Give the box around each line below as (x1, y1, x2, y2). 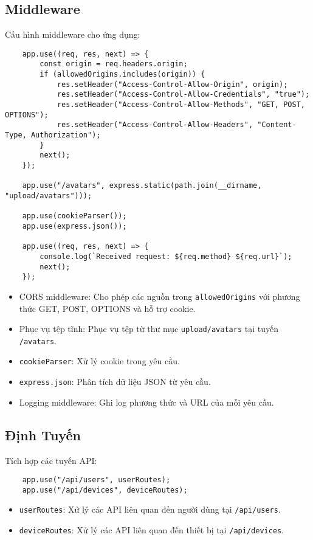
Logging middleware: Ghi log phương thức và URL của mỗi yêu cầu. (19, 395, 274, 408)
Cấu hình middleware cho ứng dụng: (5, 28, 140, 41)
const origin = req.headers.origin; (40, 60, 188, 69)
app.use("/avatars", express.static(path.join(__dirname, (22, 181, 262, 190)
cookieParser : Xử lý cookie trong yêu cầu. (19, 355, 180, 367)
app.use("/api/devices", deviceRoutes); (22, 485, 188, 494)
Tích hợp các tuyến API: (5, 454, 97, 466)
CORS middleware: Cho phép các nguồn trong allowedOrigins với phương (19, 289, 300, 302)
